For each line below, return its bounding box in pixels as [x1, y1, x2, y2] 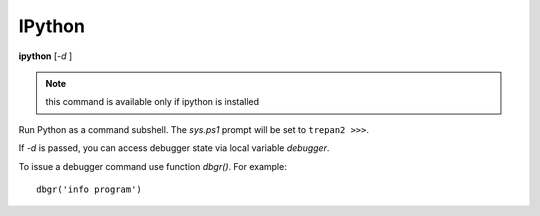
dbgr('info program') [36, 183, 142, 195]
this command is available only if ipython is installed [45, 96, 260, 108]
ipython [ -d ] [18, 50, 73, 62]
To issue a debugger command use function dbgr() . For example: [18, 160, 287, 172]
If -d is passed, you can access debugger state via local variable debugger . [18, 142, 330, 154]
